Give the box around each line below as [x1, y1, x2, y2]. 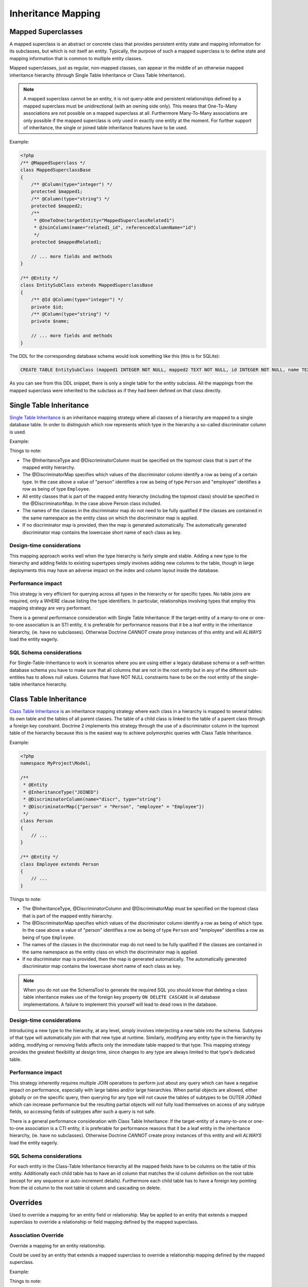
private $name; [31, 318, 69, 324]
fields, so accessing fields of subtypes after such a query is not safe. [9, 1108, 156, 1115]
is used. [9, 429, 27, 435]
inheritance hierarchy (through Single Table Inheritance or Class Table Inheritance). [9, 72, 186, 78]
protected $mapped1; [31, 188, 83, 195]
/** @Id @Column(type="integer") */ [31, 297, 123, 303]
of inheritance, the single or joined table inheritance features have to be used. [23, 124, 188, 131]
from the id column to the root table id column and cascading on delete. [9, 1185, 161, 1191]
